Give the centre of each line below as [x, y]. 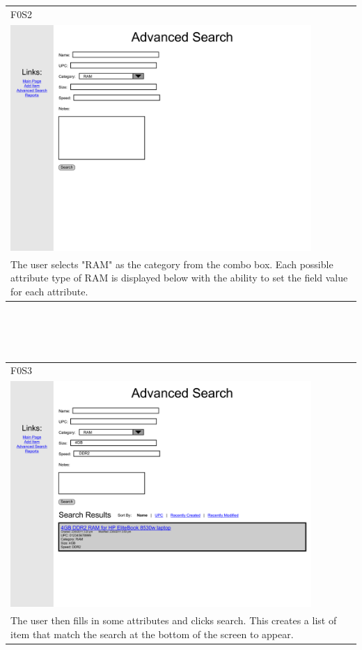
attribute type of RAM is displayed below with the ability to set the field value [179, 278]
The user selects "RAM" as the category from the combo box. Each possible [172, 264]
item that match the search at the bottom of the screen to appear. [152, 634]
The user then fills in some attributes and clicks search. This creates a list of [174, 620]
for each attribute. [49, 291]
